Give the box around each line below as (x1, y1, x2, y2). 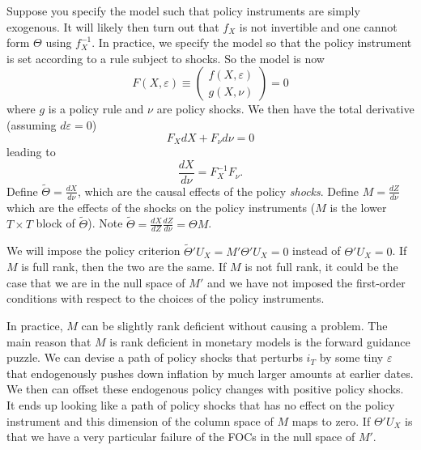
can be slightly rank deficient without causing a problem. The (81, 316, 388, 333)
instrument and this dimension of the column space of (6, 412, 274, 429)
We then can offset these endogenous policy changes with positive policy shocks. (6, 380, 404, 397)
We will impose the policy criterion (6, 242, 181, 259)
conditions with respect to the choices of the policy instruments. (6, 290, 325, 307)
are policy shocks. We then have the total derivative (156, 100, 415, 117)
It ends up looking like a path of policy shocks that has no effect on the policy (6, 396, 395, 413)
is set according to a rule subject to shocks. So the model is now (6, 49, 325, 66)
